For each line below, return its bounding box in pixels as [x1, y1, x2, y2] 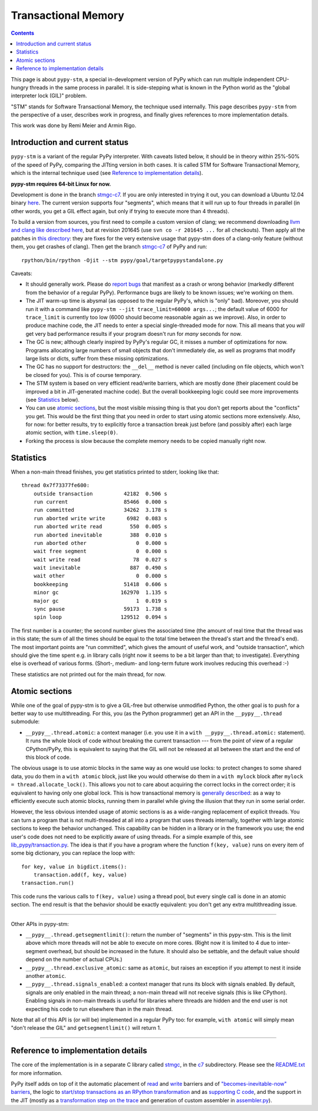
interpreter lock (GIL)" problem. [11, 92, 87, 100]
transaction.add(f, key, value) [33, 872, 127, 878]
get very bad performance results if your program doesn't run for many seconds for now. [25, 330, 242, 337]
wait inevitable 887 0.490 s [33, 564, 168, 571]
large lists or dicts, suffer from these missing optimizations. [25, 355, 169, 362]
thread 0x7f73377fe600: [21, 482, 90, 489]
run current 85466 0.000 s [33, 498, 168, 505]
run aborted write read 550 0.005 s [33, 523, 168, 530]
